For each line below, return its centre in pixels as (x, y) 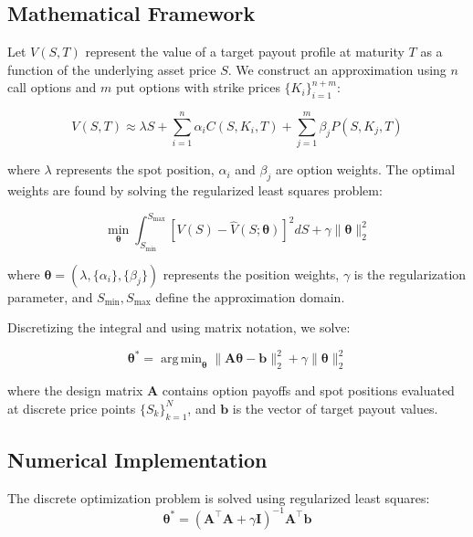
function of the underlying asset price (112, 69)
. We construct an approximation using (337, 69)
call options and (52, 87)
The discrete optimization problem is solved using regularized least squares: (219, 497)
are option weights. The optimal (365, 169)
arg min (181, 359)
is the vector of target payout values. (335, 408)
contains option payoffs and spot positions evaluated (308, 390)
